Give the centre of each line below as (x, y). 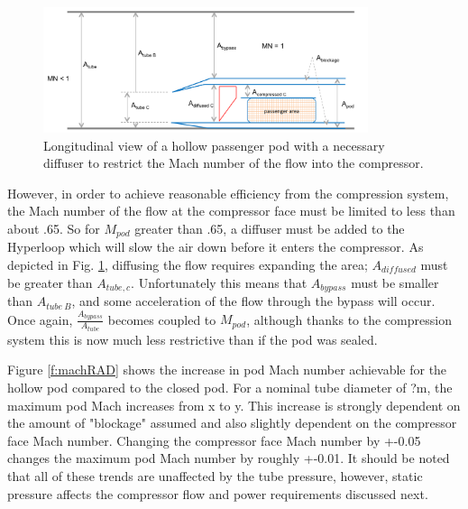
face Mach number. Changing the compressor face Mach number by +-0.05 (214, 440)
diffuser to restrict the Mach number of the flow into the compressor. (234, 163)
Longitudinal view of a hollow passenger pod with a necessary (214, 145)
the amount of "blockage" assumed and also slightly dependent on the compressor (232, 423)
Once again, (40, 319)
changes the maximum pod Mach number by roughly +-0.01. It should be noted (229, 458)
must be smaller (395, 282)
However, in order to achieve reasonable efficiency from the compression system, (228, 193)
